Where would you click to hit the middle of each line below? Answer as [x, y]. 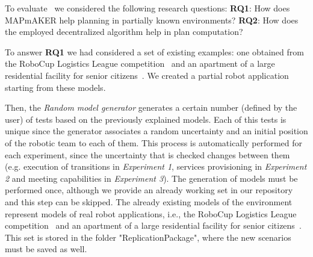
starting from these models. [55, 87]
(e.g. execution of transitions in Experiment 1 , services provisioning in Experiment [156, 166]
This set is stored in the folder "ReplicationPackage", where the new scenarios [148, 237]
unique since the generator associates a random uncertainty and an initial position [156, 131]
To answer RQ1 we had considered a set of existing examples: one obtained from [154, 51]
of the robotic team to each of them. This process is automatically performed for [153, 142]
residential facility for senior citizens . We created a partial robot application [147, 75]
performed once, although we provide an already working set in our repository [149, 190]
